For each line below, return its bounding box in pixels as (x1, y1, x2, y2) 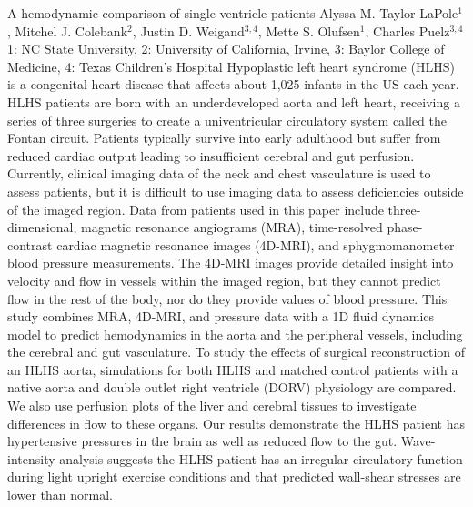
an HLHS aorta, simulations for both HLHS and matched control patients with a (7, 360, 458, 379)
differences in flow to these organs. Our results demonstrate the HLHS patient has (7, 413, 465, 432)
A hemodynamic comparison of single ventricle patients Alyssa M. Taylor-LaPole (7, 4, 458, 22)
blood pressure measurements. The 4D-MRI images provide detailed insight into (7, 253, 454, 272)
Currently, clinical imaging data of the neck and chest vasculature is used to (7, 164, 431, 183)
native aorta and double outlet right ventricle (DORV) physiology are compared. (7, 378, 457, 397)
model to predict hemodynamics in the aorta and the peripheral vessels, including (7, 324, 463, 343)
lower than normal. (7, 485, 113, 504)
